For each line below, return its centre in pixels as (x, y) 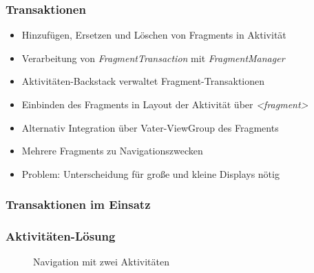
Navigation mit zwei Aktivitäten (101, 262)
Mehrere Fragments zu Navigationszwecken (112, 151)
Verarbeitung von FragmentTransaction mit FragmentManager (153, 58)
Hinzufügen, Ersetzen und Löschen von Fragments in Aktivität (154, 35)
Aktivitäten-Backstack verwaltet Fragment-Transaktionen (143, 81)
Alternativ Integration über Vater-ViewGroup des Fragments (150, 127)
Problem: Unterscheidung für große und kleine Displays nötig (150, 173)
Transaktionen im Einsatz (78, 204)
